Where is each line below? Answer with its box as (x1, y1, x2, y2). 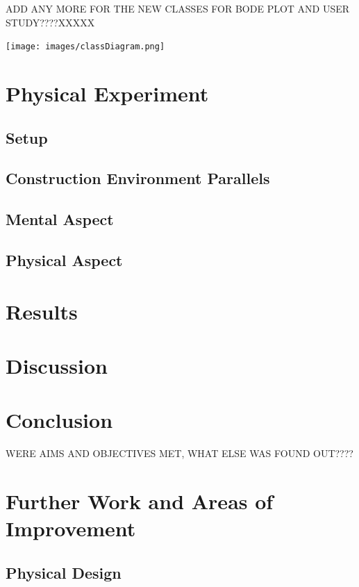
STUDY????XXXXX (6, 15, 95, 29)
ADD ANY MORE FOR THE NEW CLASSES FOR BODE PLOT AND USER (6, 1, 350, 15)
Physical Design (6, 561, 122, 583)
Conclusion (6, 406, 113, 434)
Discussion (6, 351, 108, 379)
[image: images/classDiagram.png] (6, 42, 165, 52)
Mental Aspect (6, 208, 114, 230)
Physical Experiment (6, 79, 209, 108)
